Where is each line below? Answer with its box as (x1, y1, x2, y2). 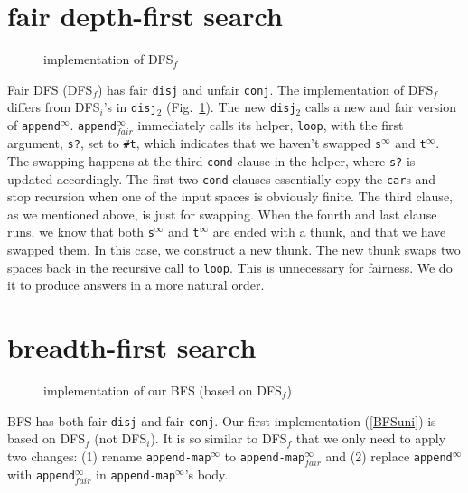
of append (7, 116, 61, 135)
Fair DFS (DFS (7, 79, 93, 98)
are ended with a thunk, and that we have (212, 222, 446, 241)
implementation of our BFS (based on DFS (43, 380, 282, 399)
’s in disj (103, 98, 157, 116)
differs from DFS (7, 98, 100, 116)
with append (7, 464, 75, 483)
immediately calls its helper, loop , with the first (137, 116, 404, 135)
